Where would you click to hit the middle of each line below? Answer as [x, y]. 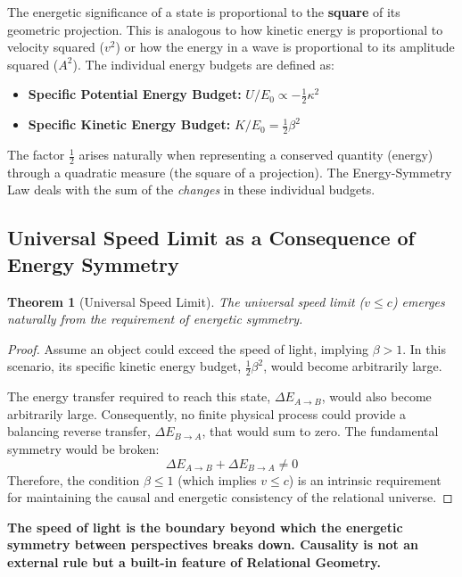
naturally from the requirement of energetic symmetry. [155, 319]
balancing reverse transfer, [79, 431]
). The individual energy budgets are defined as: [203, 64]
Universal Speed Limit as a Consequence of [211, 238]
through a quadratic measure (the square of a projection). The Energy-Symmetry [230, 172]
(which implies [217, 479]
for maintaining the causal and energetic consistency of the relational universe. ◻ [230, 497]
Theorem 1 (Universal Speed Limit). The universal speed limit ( [186, 301]
